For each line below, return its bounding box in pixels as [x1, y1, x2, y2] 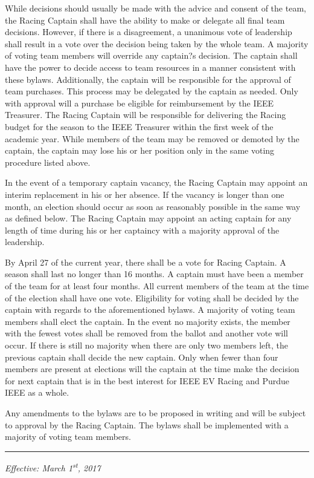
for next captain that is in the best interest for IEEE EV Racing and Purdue [5, 374, 289, 387]
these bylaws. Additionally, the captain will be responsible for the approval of [5, 73, 291, 85]
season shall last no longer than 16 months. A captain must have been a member [5, 267, 304, 280]
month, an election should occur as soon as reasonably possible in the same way [5, 200, 301, 212]
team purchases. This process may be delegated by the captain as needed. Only [5, 85, 298, 97]
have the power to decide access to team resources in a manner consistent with [5, 61, 296, 73]
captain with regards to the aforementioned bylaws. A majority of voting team [5, 303, 295, 316]
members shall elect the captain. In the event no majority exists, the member [5, 315, 290, 327]
